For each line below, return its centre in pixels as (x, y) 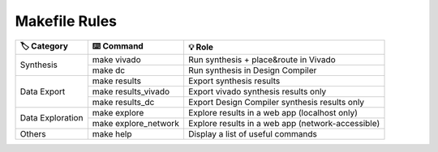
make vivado (116, 59)
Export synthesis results (234, 81)
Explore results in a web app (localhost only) (273, 112)
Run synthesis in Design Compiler (252, 70)
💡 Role (201, 47)
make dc (109, 70)
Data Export (43, 91)
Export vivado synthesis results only (257, 91)
